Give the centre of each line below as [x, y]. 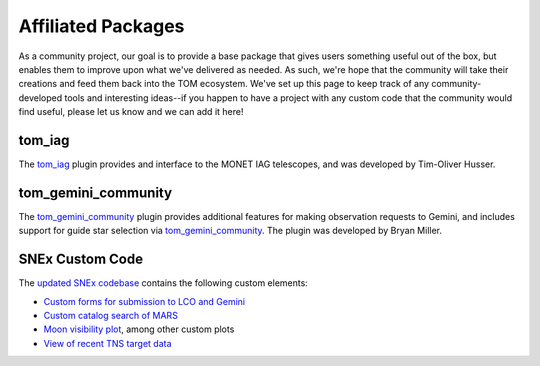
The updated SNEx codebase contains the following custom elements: [163, 283]
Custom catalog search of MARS [111, 315]
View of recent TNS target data [107, 343]
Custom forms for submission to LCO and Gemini [144, 301]
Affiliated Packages [101, 26]
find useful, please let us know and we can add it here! [131, 112]
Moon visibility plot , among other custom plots [139, 329]
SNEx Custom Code [81, 259]
